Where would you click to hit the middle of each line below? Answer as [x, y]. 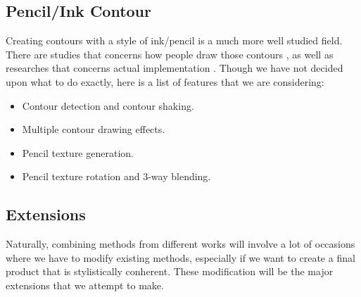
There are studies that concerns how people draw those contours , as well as [170, 54]
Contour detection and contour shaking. [108, 105]
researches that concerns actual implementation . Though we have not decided [175, 68]
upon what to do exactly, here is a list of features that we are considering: [165, 81]
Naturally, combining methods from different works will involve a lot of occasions [180, 244]
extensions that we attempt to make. [85, 285]
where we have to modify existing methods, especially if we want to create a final [180, 257]
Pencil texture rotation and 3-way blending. [116, 176]
